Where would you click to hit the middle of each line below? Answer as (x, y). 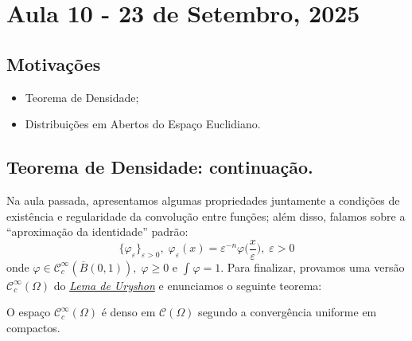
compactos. (33, 327)
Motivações (54, 63)
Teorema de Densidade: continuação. (160, 167)
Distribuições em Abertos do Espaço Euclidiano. (143, 124)
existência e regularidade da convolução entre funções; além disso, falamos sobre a (206, 216)
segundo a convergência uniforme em (288, 312)
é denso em (128, 312)
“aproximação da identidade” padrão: (97, 231)
